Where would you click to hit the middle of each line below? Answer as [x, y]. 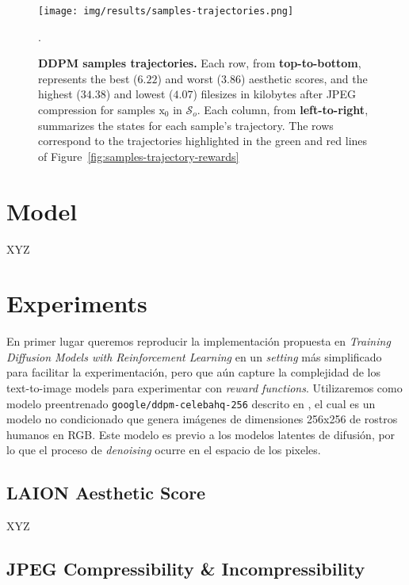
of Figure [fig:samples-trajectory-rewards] [139, 156]
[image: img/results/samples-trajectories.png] [166, 11]
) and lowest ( [140, 94]
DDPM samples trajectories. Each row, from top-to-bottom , [200, 63]
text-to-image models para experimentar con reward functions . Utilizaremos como [204, 388]
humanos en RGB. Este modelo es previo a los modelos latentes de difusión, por [201, 434]
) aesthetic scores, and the [304, 78]
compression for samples [97, 110]
